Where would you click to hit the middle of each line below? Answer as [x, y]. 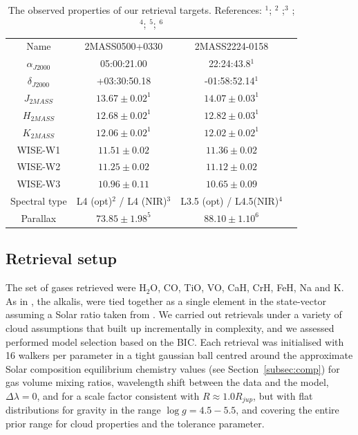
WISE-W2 [39, 166]
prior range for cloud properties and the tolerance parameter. [135, 423]
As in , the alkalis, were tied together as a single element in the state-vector [166, 300]
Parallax [39, 217]
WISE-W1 [39, 149]
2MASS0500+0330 [124, 46]
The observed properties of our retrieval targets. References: [135, 10]
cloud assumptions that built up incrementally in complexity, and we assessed [170, 327]
